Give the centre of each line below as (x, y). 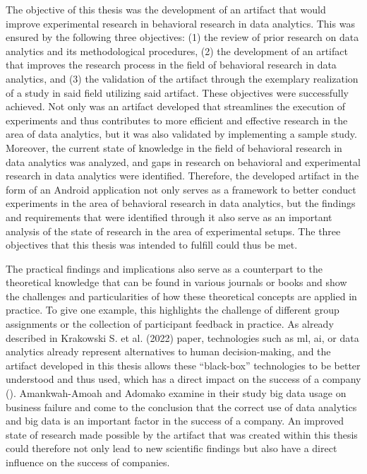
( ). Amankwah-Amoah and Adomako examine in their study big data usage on (176, 393)
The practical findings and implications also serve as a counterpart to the (164, 268)
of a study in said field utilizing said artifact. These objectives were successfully (178, 92)
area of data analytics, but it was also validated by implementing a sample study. (181, 134)
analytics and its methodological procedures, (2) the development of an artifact (177, 51)
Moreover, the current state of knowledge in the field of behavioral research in (174, 147)
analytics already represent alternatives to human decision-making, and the (168, 351)
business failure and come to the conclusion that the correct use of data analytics (181, 407)
